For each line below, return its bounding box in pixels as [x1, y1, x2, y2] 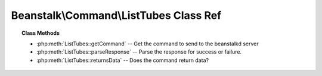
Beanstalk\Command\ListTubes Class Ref [11, 9, 222, 22]
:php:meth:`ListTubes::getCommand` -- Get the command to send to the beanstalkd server [36, 40, 259, 47]
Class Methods [21, 29, 60, 37]
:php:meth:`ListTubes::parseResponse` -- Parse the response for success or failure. [36, 48, 241, 55]
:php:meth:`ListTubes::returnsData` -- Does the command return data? [36, 57, 209, 64]
